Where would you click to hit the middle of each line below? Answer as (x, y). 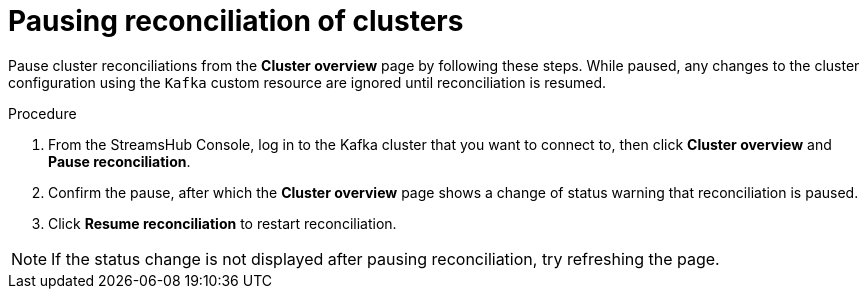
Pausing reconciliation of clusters (236, 21)
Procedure (42, 113)
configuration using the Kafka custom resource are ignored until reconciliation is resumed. (307, 82)
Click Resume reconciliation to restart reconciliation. (222, 223)
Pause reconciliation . (119, 161)
